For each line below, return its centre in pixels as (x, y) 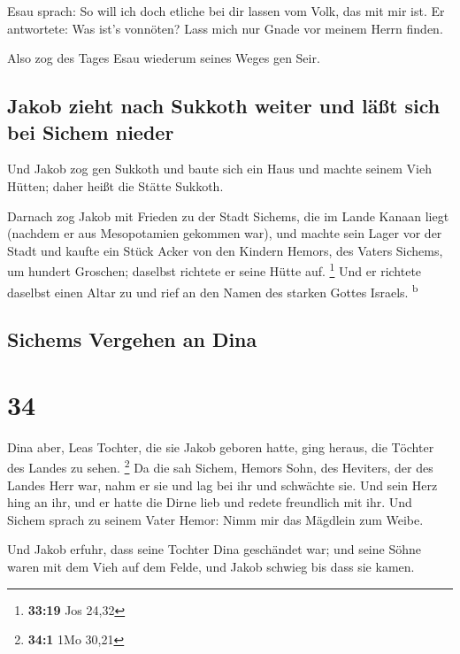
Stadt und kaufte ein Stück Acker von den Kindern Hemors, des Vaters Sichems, (225, 250)
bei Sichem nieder (91, 131)
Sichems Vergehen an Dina (132, 339)
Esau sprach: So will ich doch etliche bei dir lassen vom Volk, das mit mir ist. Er (226, 11)
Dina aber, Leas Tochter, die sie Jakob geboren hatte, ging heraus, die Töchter (221, 446)
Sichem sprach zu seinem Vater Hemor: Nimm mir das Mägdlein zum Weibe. (215, 519)
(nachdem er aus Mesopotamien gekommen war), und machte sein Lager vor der (225, 233)
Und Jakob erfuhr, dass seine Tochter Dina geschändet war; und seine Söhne (214, 549)
